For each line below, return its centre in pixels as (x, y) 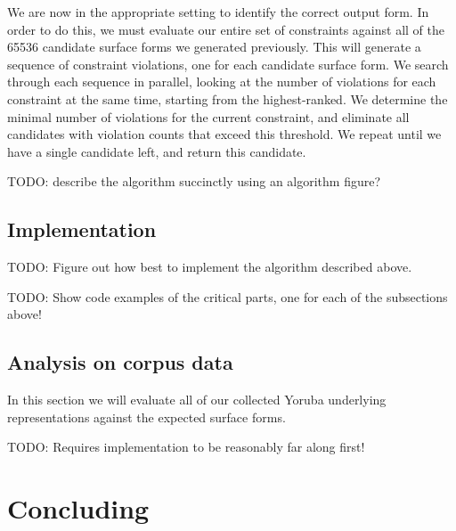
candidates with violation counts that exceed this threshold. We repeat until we (224, 134)
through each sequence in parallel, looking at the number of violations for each (222, 82)
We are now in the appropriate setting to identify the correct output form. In (218, 12)
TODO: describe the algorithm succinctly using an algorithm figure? (194, 181)
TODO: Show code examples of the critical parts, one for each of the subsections (228, 296)
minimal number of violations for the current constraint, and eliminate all (208, 116)
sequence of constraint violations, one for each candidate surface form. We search (228, 64)
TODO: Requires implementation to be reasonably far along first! (186, 447)
